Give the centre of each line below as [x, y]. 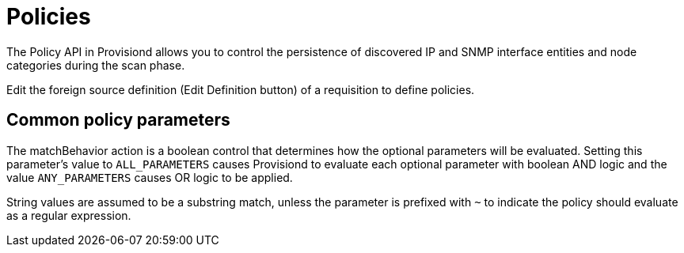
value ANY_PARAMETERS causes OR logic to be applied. [150, 177]
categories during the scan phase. [96, 65]
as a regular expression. [69, 215]
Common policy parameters [118, 120]
